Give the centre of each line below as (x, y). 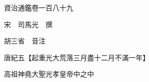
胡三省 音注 (25, 41)
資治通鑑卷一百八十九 (38, 7)
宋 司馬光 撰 (28, 24)
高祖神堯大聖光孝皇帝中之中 (49, 74)
